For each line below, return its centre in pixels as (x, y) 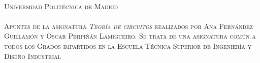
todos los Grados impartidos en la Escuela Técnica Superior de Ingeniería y (128, 45)
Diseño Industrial (32, 56)
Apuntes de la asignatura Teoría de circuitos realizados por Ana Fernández (128, 26)
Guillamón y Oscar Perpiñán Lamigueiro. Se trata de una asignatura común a (130, 36)
